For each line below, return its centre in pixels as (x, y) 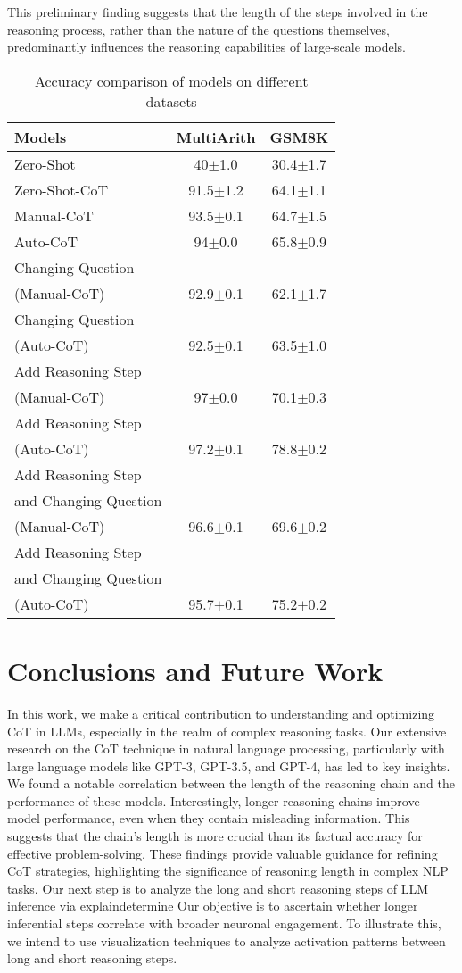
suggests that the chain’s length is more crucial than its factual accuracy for (215, 836)
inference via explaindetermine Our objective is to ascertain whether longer (213, 906)
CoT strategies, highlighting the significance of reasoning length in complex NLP (228, 871)
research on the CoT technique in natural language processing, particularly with (226, 748)
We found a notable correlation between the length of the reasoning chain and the (231, 783)
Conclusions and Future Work (195, 670)
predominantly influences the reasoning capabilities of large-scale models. (206, 47)
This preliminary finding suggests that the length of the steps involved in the (218, 12)
